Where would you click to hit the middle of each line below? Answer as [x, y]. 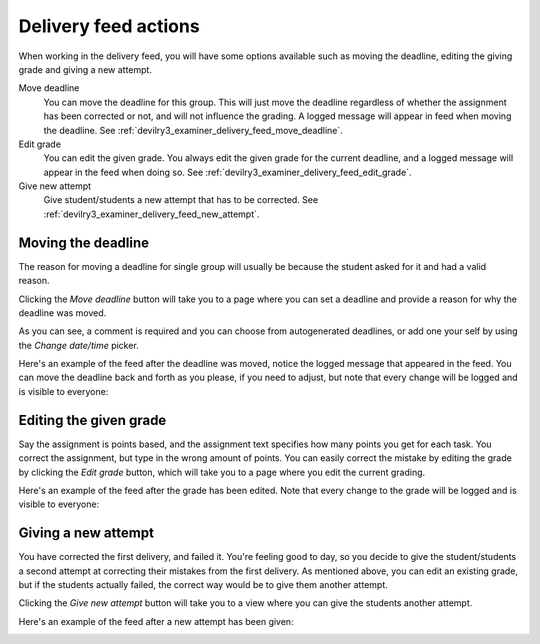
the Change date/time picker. [78, 345]
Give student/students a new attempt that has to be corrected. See [181, 200]
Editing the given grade [92, 420]
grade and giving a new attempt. [85, 69]
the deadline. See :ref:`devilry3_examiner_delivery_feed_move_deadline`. [193, 130]
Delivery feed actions [109, 26]
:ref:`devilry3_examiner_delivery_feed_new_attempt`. [151, 214]
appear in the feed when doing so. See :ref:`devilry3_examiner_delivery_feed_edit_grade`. [227, 172]
